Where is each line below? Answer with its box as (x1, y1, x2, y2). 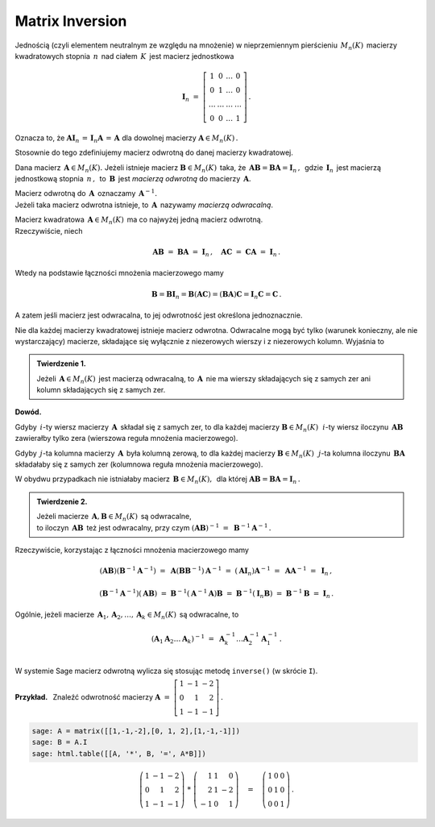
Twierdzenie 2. (36, 497, 88, 506)
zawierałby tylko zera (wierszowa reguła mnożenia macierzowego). (14, 434, 238, 443)
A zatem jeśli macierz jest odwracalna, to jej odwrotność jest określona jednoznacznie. (14, 310, 303, 320)
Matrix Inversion (14, 12, 127, 30)
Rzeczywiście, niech (14, 226, 83, 235)
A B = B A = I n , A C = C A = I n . (152, 247, 281, 258)
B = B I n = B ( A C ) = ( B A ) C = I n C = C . (151, 289, 282, 301)
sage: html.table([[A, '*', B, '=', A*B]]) (31, 749, 207, 758)
